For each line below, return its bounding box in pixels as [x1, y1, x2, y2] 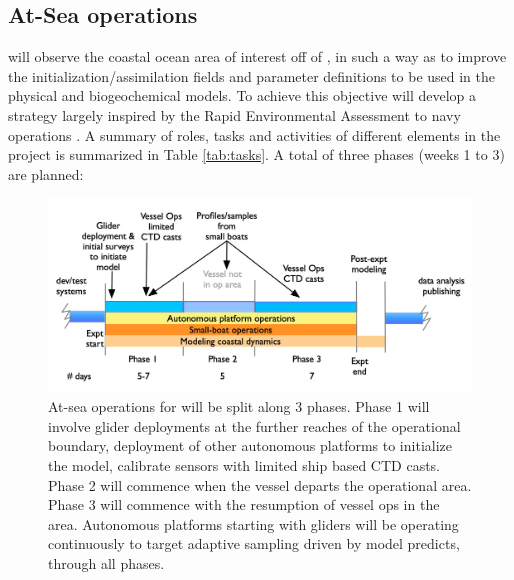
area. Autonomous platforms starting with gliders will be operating [48, 513, 459, 534]
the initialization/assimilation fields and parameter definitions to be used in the [8, 65, 496, 86]
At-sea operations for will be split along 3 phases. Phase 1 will [48, 396, 430, 417]
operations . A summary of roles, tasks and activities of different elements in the [8, 124, 501, 145]
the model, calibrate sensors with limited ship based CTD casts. [48, 454, 440, 475]
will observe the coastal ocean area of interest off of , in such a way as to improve [8, 46, 507, 67]
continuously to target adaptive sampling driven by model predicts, [48, 533, 460, 554]
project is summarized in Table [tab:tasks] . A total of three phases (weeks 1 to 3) [8, 144, 505, 165]
